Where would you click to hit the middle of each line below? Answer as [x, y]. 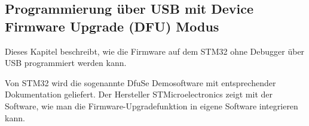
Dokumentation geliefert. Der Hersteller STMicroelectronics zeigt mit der [139, 94]
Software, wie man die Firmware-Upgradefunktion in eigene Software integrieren [152, 105]
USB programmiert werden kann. [66, 63]
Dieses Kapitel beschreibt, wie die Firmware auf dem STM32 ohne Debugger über [155, 51]
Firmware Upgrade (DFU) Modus [112, 26]
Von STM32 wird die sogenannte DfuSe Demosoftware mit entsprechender [140, 82]
